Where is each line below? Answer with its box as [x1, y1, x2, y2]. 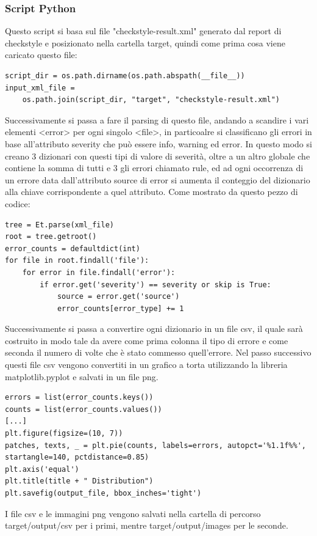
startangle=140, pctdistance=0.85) [5, 453, 149, 462]
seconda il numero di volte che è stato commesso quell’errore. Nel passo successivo [5, 346, 312, 359]
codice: [5, 197, 30, 210]
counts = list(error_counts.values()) [5, 405, 162, 414]
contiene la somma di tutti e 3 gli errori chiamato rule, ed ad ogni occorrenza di [5, 161, 304, 174]
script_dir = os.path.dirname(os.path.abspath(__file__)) [5, 72, 245, 80]
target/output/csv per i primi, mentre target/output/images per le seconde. [5, 519, 288, 532]
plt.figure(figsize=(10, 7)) [5, 429, 123, 438]
